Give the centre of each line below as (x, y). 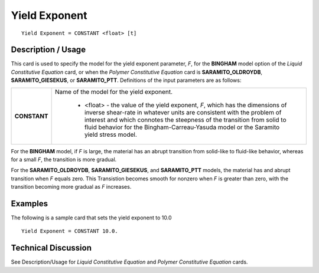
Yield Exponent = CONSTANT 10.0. (70, 231)
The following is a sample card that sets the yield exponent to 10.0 (91, 218)
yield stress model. (111, 134)
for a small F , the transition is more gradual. (64, 160)
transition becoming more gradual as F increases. (71, 187)
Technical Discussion (51, 248)
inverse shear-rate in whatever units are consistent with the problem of (183, 112)
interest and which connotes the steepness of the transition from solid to (185, 120)
